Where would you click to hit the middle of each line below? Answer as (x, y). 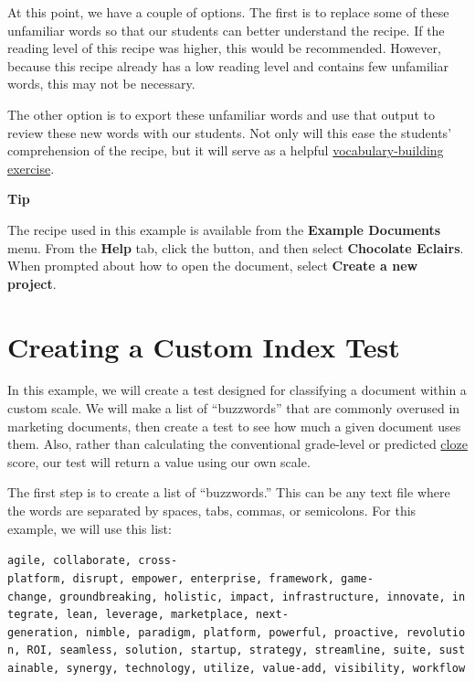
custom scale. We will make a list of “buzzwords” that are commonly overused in (234, 408)
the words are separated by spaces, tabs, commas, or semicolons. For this (212, 510)
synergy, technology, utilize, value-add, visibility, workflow (266, 669)
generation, (43, 632)
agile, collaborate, (70, 561)
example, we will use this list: (90, 528)
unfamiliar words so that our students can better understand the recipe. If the (226, 30)
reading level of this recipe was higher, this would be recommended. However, (224, 48)
